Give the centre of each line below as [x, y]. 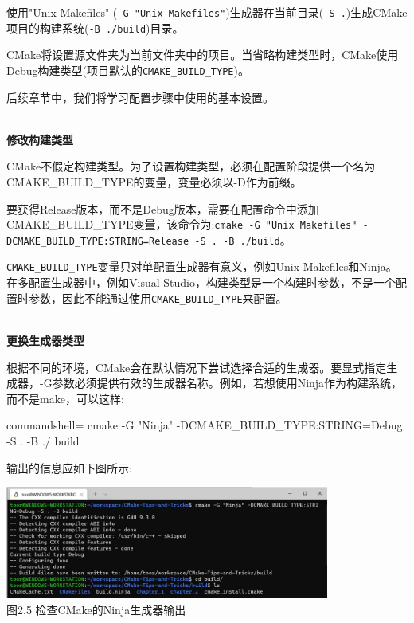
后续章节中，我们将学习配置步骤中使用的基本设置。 [140, 97]
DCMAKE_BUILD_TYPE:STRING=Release [98, 241]
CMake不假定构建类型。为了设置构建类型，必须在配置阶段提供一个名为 [191, 166]
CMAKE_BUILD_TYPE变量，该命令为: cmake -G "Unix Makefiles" [182, 224]
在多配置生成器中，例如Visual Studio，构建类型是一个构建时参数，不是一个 [201, 282]
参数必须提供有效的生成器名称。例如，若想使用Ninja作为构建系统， [227, 383]
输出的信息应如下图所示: [69, 467]
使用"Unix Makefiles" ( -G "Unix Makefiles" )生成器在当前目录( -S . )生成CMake [207, 12]
